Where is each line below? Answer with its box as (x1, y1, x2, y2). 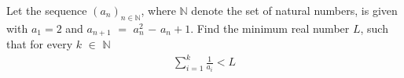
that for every (6, 36, 73, 52)
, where (141, 2, 176, 18)
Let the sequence (6, 2, 87, 18)
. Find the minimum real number (190, 19, 350, 36)
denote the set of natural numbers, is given (191, 2, 398, 18)
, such (360, 19, 388, 36)
